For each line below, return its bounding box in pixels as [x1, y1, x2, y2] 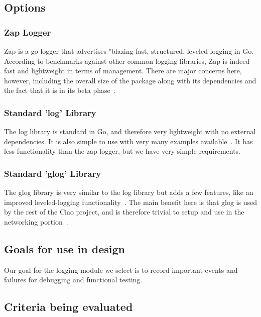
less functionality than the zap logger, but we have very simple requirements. [4, 146, 241, 156]
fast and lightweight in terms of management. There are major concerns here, [4, 65, 242, 76]
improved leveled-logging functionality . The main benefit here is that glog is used [4, 196, 257, 207]
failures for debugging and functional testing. [4, 274, 143, 285]
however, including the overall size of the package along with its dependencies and [4, 75, 256, 85]
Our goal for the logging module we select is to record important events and [4, 264, 238, 275]
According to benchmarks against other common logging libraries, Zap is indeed [4, 55, 250, 66]
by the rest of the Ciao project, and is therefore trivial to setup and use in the [4, 206, 244, 217]
